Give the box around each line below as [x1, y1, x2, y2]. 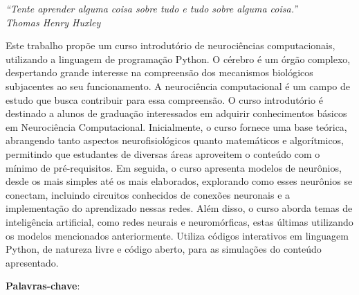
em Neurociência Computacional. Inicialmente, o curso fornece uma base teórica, [6, 119, 347, 134]
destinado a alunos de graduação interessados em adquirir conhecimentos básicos [6, 106, 347, 120]
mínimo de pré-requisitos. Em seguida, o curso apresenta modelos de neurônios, [6, 160, 342, 175]
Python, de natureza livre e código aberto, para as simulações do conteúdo [6, 242, 322, 256]
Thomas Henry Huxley [6, 15, 101, 29]
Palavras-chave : [6, 278, 80, 293]
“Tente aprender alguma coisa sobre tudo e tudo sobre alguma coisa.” [6, 1, 298, 15]
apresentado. [6, 255, 59, 269]
